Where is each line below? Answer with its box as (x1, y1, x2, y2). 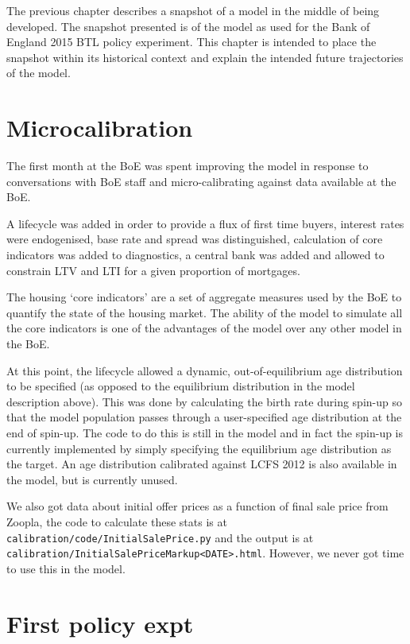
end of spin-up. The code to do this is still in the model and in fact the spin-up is (6, 425, 404, 440)
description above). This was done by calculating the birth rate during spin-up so (6, 393, 402, 409)
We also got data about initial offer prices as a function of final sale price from (6, 498, 389, 514)
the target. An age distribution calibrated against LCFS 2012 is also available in (6, 456, 397, 472)
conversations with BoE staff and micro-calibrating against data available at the (6, 173, 396, 189)
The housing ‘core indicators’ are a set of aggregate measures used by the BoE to (6, 289, 402, 305)
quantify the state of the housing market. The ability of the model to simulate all (6, 304, 403, 320)
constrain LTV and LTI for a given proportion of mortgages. (6, 262, 300, 278)
